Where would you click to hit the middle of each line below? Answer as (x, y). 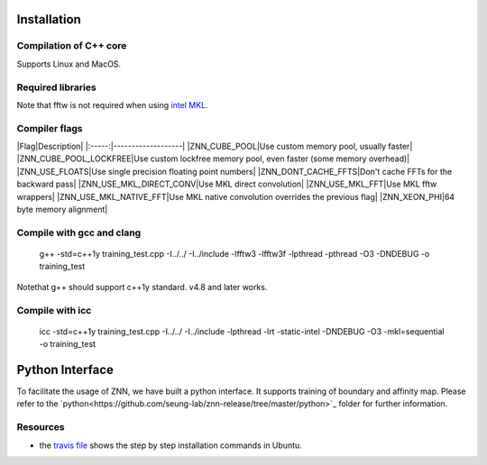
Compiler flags (50, 128)
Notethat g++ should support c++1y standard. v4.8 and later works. (142, 287)
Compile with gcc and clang (79, 232)
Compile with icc (54, 310)
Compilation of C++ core (72, 46)
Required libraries (56, 87)
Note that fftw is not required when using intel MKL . (112, 105)
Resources (41, 427)
